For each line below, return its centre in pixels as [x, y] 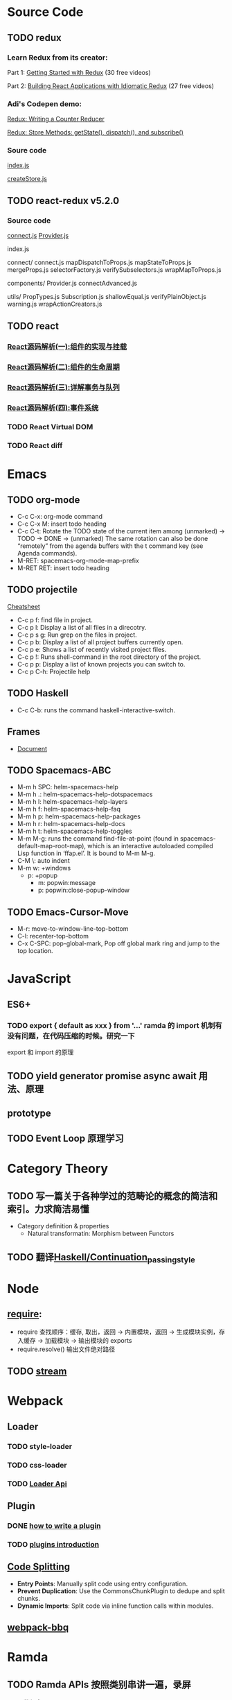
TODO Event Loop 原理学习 [65, 1139]
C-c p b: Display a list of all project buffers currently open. [100, 642]
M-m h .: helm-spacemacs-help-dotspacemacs [85, 794]
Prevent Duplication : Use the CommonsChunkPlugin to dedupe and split [121, 1591]
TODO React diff [35, 446]
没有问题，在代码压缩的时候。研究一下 [71, 1036]
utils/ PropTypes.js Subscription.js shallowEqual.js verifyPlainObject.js [107, 297]
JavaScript [39, 979]
